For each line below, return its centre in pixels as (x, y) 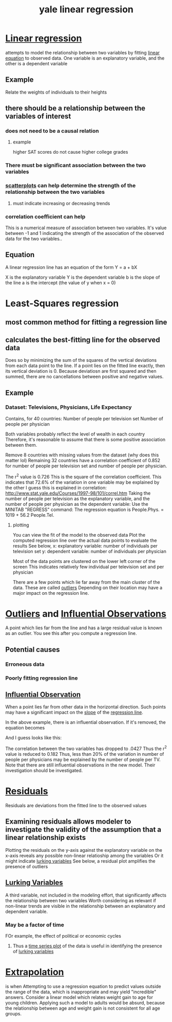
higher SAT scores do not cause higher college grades (70, 152)
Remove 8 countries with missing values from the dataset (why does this (82, 455)
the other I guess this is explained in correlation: (56, 487)
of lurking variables (33, 951)
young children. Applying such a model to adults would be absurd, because (85, 1002)
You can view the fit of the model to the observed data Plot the (79, 535)
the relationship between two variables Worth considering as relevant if (81, 900)
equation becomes (25, 728)
